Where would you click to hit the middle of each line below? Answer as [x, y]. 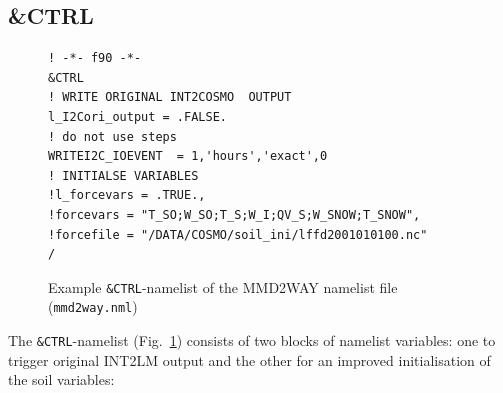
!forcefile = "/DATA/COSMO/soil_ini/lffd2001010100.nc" [238, 234]
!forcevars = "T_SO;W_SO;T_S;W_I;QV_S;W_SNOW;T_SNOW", [234, 214]
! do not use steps [112, 136]
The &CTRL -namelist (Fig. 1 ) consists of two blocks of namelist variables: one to [252, 340]
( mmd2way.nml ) [93, 306]
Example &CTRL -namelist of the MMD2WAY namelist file [223, 286]
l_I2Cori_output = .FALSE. [137, 116]
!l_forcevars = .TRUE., [127, 195]
